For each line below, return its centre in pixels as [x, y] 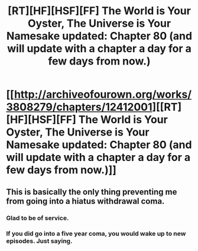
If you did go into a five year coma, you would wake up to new [96, 234]
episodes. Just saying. [39, 241]
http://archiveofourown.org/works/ [103, 94]
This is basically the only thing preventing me [92, 192]
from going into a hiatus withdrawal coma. [85, 201]
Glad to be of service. [38, 218]
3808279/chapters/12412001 [79, 107]
